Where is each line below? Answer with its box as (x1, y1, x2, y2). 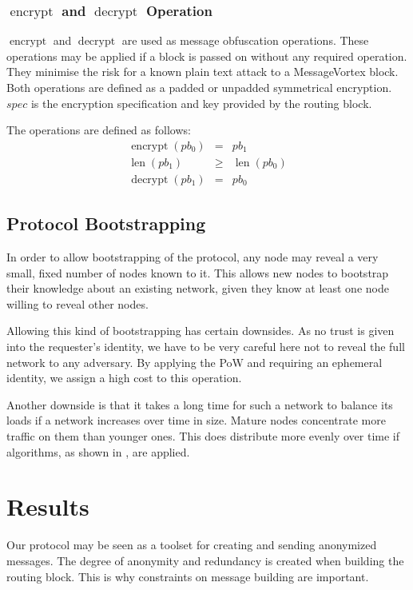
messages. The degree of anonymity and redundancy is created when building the (6, 552, 404, 568)
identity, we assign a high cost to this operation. (6, 369, 242, 386)
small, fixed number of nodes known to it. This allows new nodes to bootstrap (6, 264, 389, 281)
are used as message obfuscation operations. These (121, 32, 369, 49)
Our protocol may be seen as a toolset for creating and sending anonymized (6, 536, 377, 553)
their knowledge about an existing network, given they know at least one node (6, 280, 389, 297)
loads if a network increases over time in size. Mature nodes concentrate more (6, 412, 386, 429)
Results (6, 490, 89, 523)
